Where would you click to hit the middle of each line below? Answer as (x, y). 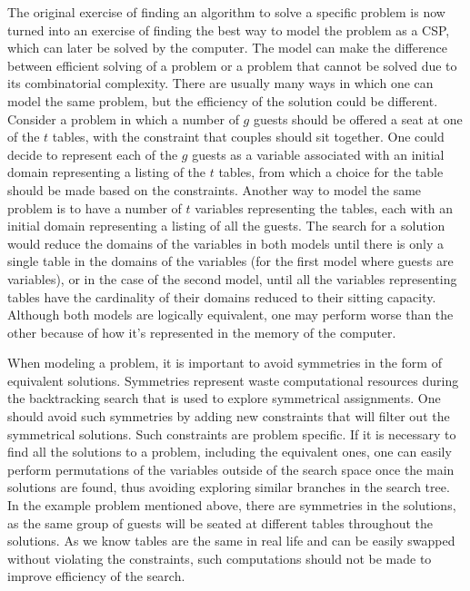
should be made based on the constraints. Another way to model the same (215, 189)
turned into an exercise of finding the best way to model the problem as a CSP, (229, 30)
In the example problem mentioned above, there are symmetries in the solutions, (232, 505)
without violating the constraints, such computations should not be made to (220, 558)
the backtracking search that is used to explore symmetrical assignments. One (224, 398)
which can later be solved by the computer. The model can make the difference (227, 48)
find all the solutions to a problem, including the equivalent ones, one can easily (230, 452)
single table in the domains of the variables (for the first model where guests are (230, 261)
